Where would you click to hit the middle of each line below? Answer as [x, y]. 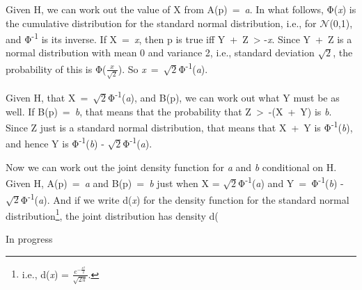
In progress [29, 239]
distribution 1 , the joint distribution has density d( [112, 214]
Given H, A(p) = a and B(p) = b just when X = [113, 183]
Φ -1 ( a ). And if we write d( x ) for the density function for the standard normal [185, 198]
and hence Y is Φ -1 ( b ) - [55, 143]
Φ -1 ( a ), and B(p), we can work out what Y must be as [224, 97]
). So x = [138, 69]
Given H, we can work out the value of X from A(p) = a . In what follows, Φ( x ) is [181, 9]
